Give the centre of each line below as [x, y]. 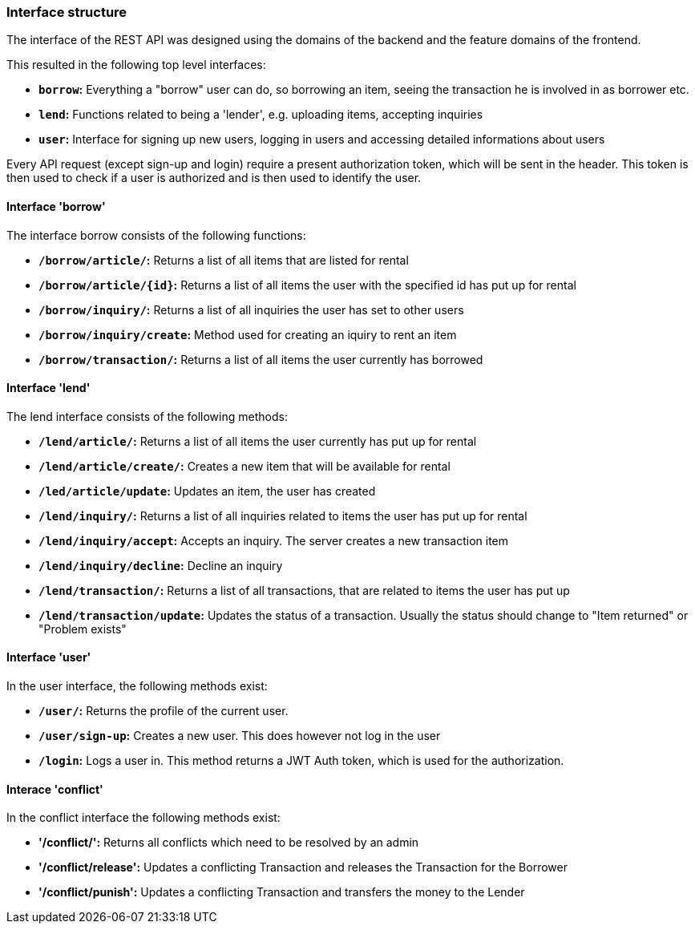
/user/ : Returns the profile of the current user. [164, 711]
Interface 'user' [49, 657]
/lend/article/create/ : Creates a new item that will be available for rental [244, 466]
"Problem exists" [83, 629]
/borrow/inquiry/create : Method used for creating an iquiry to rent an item [248, 334]
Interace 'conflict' [55, 789]
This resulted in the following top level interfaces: [136, 65]
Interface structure [67, 12]
